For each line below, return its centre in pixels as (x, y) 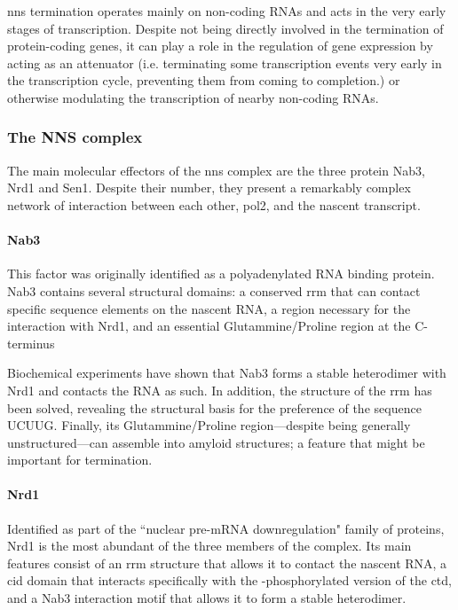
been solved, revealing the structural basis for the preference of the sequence (214, 407)
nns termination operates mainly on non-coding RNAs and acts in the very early (227, 11)
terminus (31, 343)
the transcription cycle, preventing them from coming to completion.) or (204, 80)
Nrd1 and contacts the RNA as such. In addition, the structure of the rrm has (220, 390)
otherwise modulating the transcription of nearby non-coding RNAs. (193, 97)
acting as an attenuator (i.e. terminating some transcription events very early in (225, 63)
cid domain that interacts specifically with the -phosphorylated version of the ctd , (229, 580)
